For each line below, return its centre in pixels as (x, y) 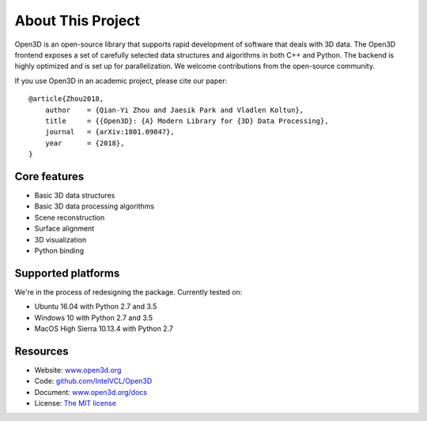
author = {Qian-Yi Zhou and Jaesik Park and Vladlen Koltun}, (174, 110)
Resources (42, 351)
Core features (49, 177)
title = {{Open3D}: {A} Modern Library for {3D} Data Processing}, (187, 121)
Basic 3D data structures (75, 195)
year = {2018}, (85, 143)
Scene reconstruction (70, 217)
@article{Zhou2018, (66, 99)
